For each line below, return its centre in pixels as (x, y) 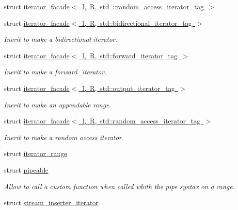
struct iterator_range (36, 153)
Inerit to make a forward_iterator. (55, 72)
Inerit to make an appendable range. (58, 104)
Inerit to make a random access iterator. (64, 137)
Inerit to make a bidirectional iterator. (61, 39)
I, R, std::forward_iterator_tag (130, 55)
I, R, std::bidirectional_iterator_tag (137, 23)
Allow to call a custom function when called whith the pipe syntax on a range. (119, 186)
